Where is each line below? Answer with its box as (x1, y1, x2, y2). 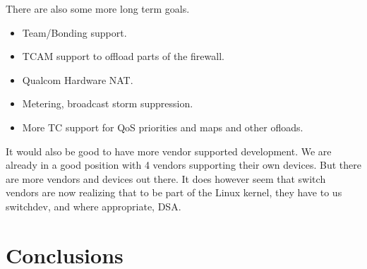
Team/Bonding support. (22, 25, 127, 40)
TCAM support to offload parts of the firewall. (22, 49, 224, 64)
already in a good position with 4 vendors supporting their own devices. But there (6, 157, 361, 172)
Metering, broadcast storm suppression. (22, 96, 193, 111)
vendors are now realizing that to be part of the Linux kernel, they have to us (6, 185, 342, 200)
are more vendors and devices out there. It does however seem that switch (6, 171, 326, 186)
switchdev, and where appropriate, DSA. (6, 198, 181, 213)
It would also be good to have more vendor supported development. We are (6, 143, 332, 158)
